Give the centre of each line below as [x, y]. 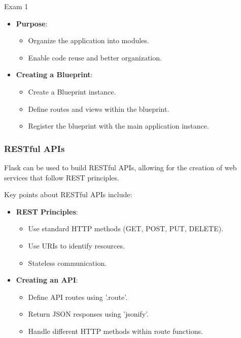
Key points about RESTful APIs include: [68, 194]
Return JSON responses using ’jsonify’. [88, 314]
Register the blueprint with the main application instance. [118, 126]
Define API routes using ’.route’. [78, 297]
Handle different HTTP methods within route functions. [115, 331]
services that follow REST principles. [62, 177]
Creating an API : [47, 280]
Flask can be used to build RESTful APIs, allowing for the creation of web [120, 167]
